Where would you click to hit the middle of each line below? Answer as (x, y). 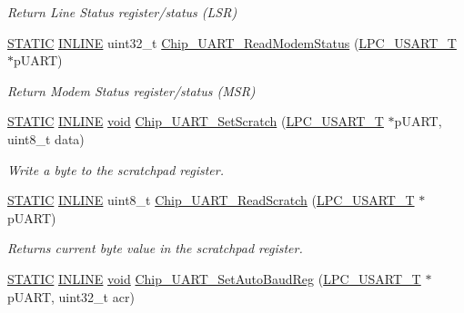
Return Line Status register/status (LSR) (122, 12)
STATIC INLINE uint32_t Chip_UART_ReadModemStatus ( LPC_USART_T (232, 42)
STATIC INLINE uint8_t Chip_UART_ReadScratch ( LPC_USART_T (211, 200)
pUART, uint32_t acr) (71, 296)
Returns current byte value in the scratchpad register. (155, 248)
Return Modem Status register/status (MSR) (131, 90)
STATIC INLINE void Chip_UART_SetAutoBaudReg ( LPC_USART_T (214, 278)
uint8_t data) (46, 138)
